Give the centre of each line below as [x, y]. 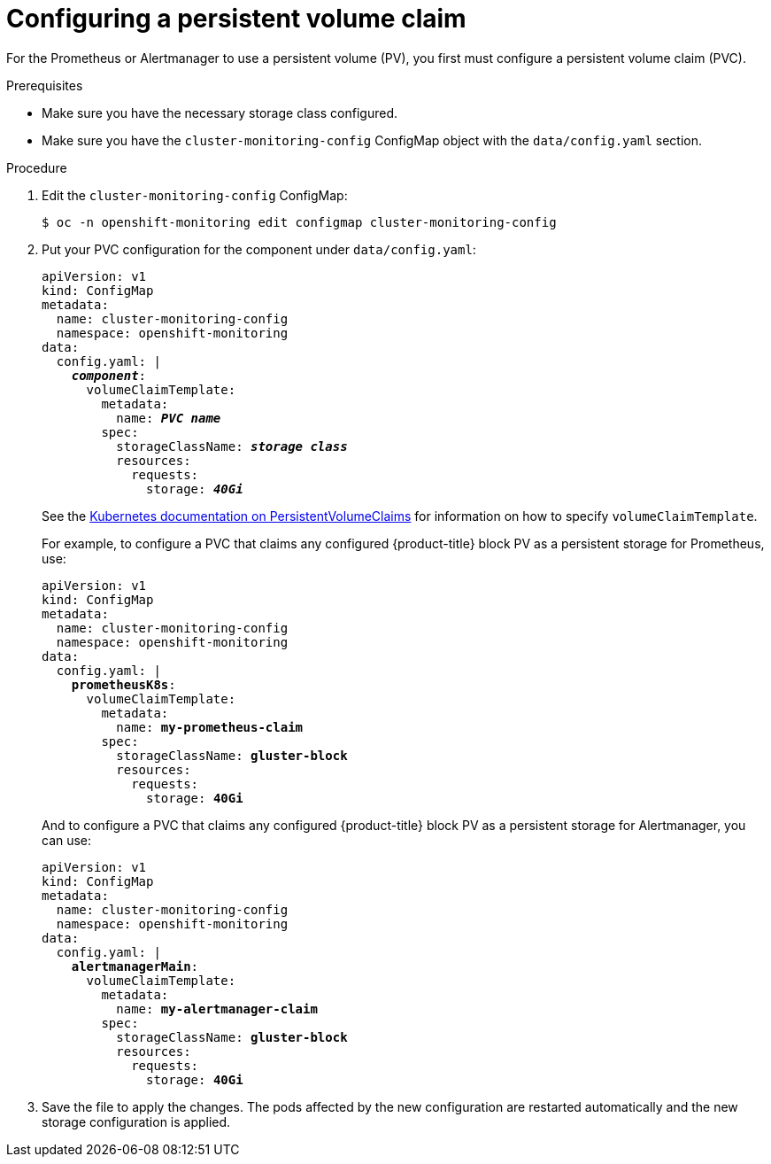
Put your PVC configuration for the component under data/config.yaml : [259, 249]
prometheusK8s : [123, 684]
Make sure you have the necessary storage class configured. [220, 113]
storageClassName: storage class [232, 446]
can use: [67, 840]
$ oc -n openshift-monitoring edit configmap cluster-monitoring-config [299, 222]
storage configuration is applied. [136, 1121]
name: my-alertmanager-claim [217, 1009]
